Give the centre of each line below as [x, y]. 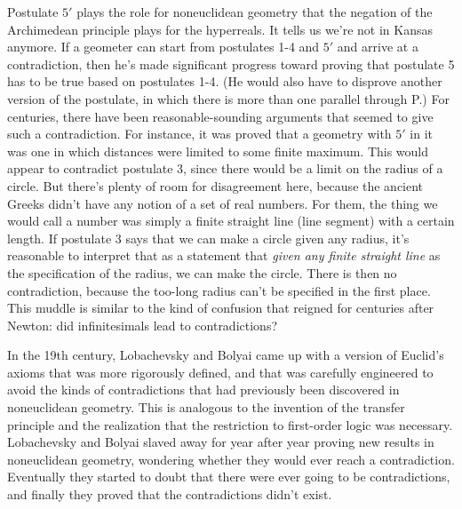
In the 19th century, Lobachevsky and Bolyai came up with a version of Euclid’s [226, 355]
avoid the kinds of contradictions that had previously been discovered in [203, 390]
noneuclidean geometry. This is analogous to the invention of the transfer [206, 407]
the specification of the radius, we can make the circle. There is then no [202, 272]
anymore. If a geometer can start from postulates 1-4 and [163, 47]
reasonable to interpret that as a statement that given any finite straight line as [224, 255]
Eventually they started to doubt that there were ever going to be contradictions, [229, 477]
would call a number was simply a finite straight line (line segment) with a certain [231, 221]
